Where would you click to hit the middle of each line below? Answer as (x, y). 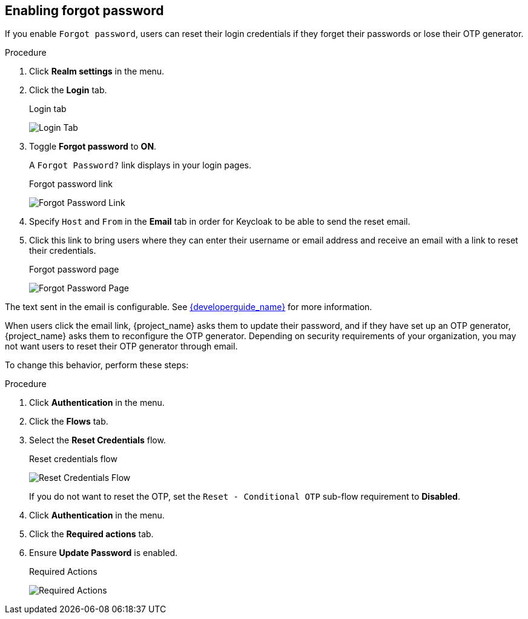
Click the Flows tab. (69, 422)
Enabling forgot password (84, 11)
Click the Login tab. (68, 90)
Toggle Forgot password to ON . (93, 147)
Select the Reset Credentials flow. (97, 440)
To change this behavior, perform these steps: (97, 365)
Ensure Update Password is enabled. (104, 553)
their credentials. (63, 251)
